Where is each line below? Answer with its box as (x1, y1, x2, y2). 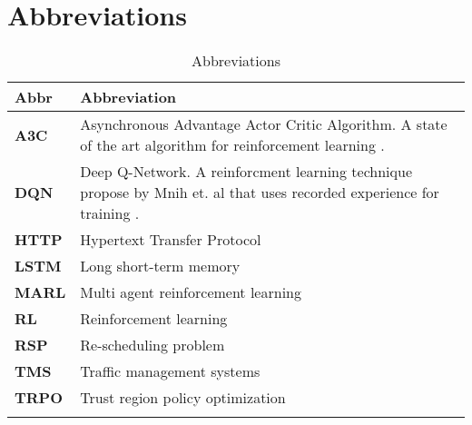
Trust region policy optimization (80, 387, 286, 409)
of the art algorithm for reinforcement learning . (80, 134, 385, 156)
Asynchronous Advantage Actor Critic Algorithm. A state (80, 114, 447, 135)
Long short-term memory (80, 255, 241, 277)
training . (80, 203, 140, 224)
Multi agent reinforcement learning (80, 282, 301, 303)
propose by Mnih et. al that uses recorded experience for (80, 182, 439, 203)
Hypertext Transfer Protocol (80, 229, 261, 251)
